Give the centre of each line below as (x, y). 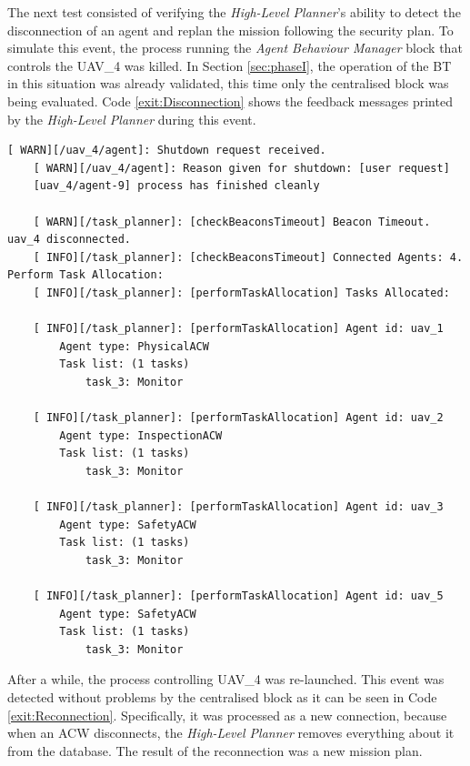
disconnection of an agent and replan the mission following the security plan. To (230, 30)
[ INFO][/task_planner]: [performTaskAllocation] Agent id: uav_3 (238, 507)
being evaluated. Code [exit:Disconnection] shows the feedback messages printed (230, 101)
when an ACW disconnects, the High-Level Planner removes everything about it (231, 733)
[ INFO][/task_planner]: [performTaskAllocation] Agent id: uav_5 (238, 596)
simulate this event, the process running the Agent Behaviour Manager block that (235, 48)
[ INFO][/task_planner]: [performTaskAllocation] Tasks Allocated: (241, 292)
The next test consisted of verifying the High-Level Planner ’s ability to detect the (235, 12)
